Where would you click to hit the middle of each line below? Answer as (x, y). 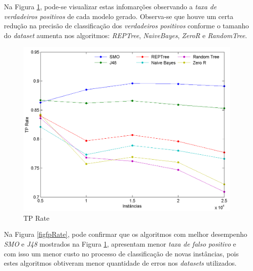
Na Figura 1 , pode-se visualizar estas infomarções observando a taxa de (110, 6)
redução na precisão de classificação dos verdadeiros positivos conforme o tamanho (126, 26)
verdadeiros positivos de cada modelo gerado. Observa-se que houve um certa (119, 16)
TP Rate (37, 218)
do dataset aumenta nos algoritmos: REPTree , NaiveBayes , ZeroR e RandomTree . (126, 35)
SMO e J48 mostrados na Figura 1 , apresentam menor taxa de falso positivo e (120, 243)
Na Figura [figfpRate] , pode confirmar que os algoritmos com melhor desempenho (126, 234)
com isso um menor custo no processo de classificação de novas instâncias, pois (121, 253)
